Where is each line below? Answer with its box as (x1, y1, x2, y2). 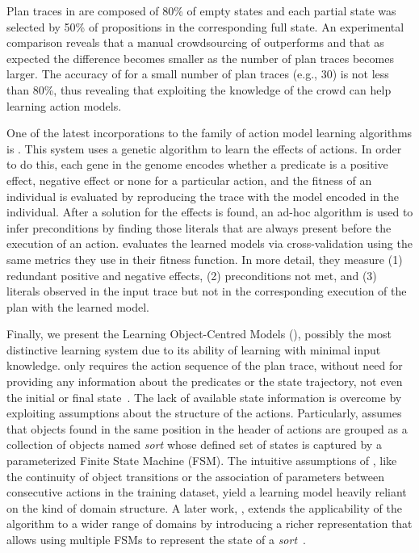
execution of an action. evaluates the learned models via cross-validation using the (6, 235, 413, 252)
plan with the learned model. (6, 298, 150, 315)
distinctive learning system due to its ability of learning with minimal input (6, 341, 381, 358)
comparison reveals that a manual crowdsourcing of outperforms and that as (6, 34, 384, 51)
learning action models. (6, 97, 122, 114)
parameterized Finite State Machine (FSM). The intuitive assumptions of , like (6, 452, 397, 469)
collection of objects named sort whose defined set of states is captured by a (6, 436, 382, 453)
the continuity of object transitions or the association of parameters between (6, 467, 384, 484)
